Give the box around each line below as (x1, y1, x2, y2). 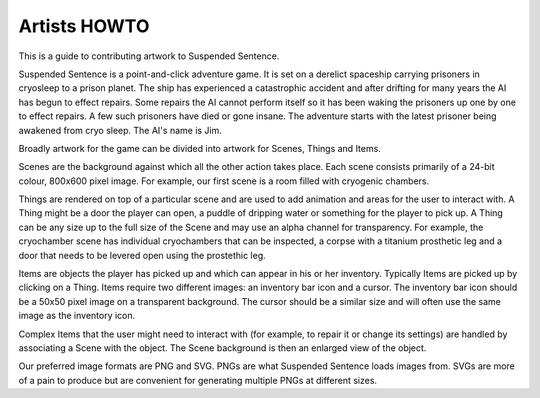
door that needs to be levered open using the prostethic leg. (18, 249, 267, 261)
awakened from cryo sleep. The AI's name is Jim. (18, 124, 222, 136)
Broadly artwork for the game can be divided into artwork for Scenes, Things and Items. (18, 142, 382, 154)
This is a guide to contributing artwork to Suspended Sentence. (18, 50, 280, 62)
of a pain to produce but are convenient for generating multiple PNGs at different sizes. (18, 374, 378, 386)
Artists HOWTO (18, 15, 150, 37)
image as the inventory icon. (18, 310, 136, 322)
